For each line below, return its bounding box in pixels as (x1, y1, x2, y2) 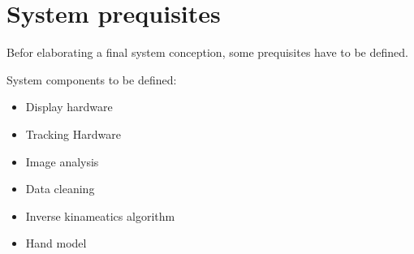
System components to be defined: (6, 71, 177, 88)
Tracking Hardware (25, 125, 121, 142)
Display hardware (25, 98, 113, 115)
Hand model (25, 235, 87, 252)
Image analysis (25, 153, 99, 170)
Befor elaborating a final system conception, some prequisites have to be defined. (6, 44, 408, 61)
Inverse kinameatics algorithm (25, 207, 175, 224)
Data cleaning (25, 180, 95, 197)
